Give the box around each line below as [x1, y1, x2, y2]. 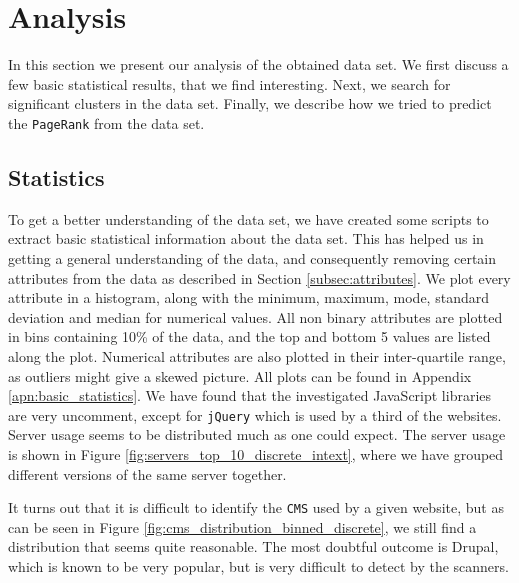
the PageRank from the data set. [8, 112, 205, 133]
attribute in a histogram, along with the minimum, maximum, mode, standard [8, 287, 489, 308]
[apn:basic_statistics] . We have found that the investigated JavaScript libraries [8, 385, 492, 406]
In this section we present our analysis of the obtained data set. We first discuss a [8, 54, 509, 75]
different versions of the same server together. [8, 463, 287, 484]
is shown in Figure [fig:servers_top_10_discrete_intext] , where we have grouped [8, 443, 504, 464]
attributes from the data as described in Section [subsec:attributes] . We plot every [8, 267, 511, 288]
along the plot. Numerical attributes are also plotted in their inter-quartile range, [8, 345, 506, 366]
